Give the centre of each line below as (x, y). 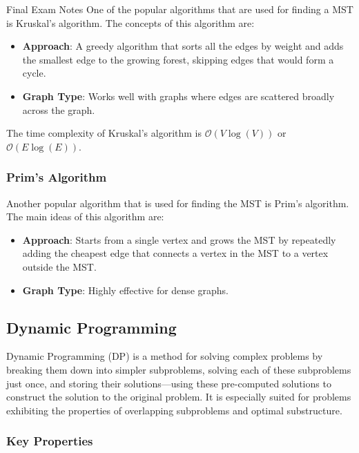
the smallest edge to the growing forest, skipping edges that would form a (178, 59)
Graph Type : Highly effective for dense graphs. (125, 290)
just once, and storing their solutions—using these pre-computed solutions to (169, 383)
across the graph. (59, 109)
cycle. (34, 73)
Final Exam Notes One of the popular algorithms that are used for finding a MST (180, 9)
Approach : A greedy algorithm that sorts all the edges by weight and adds (183, 46)
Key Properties (50, 441)
